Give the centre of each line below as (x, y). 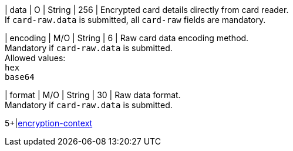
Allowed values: (35, 58)
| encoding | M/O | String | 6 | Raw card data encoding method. (127, 38)
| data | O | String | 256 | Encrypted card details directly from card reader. (147, 10)
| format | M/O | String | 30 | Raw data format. (93, 95)
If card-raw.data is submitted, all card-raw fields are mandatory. (135, 20)
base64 (20, 77)
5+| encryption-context (49, 123)
